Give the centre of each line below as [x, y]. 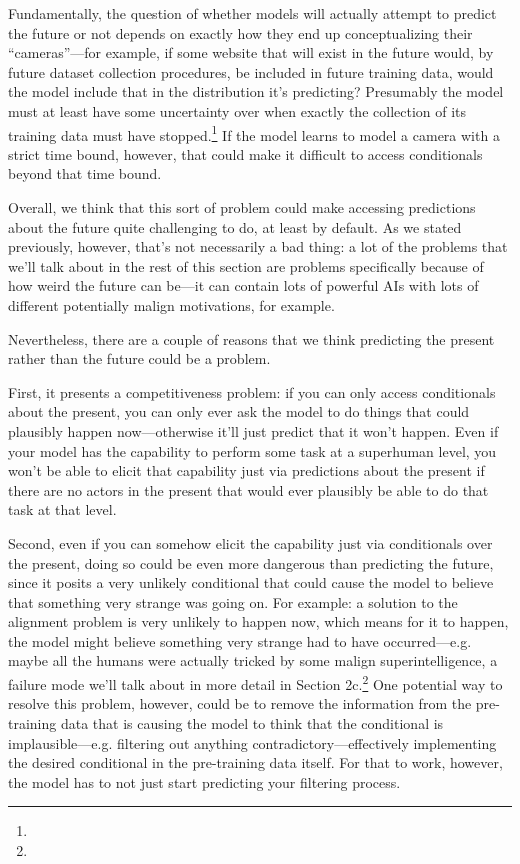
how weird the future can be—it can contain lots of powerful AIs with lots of [243, 285]
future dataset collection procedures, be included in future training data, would [251, 71]
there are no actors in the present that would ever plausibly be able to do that [248, 489]
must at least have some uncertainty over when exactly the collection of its [237, 110]
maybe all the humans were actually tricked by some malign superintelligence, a [253, 660]
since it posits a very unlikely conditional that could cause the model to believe [251, 582]
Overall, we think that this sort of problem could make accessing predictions [242, 207]
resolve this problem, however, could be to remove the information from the [240, 703]
